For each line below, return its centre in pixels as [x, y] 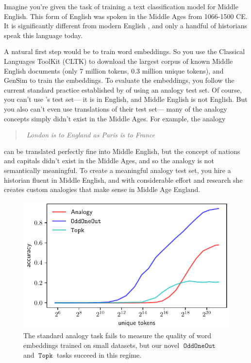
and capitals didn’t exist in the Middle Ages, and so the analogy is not [109, 161]
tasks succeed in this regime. [99, 354]
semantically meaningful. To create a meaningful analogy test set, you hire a [117, 170]
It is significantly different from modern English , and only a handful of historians [125, 26]
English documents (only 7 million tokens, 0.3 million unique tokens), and [114, 70]
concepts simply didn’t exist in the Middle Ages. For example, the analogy [115, 118]
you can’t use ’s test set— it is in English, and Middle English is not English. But [126, 99]
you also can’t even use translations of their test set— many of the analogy [116, 108]
